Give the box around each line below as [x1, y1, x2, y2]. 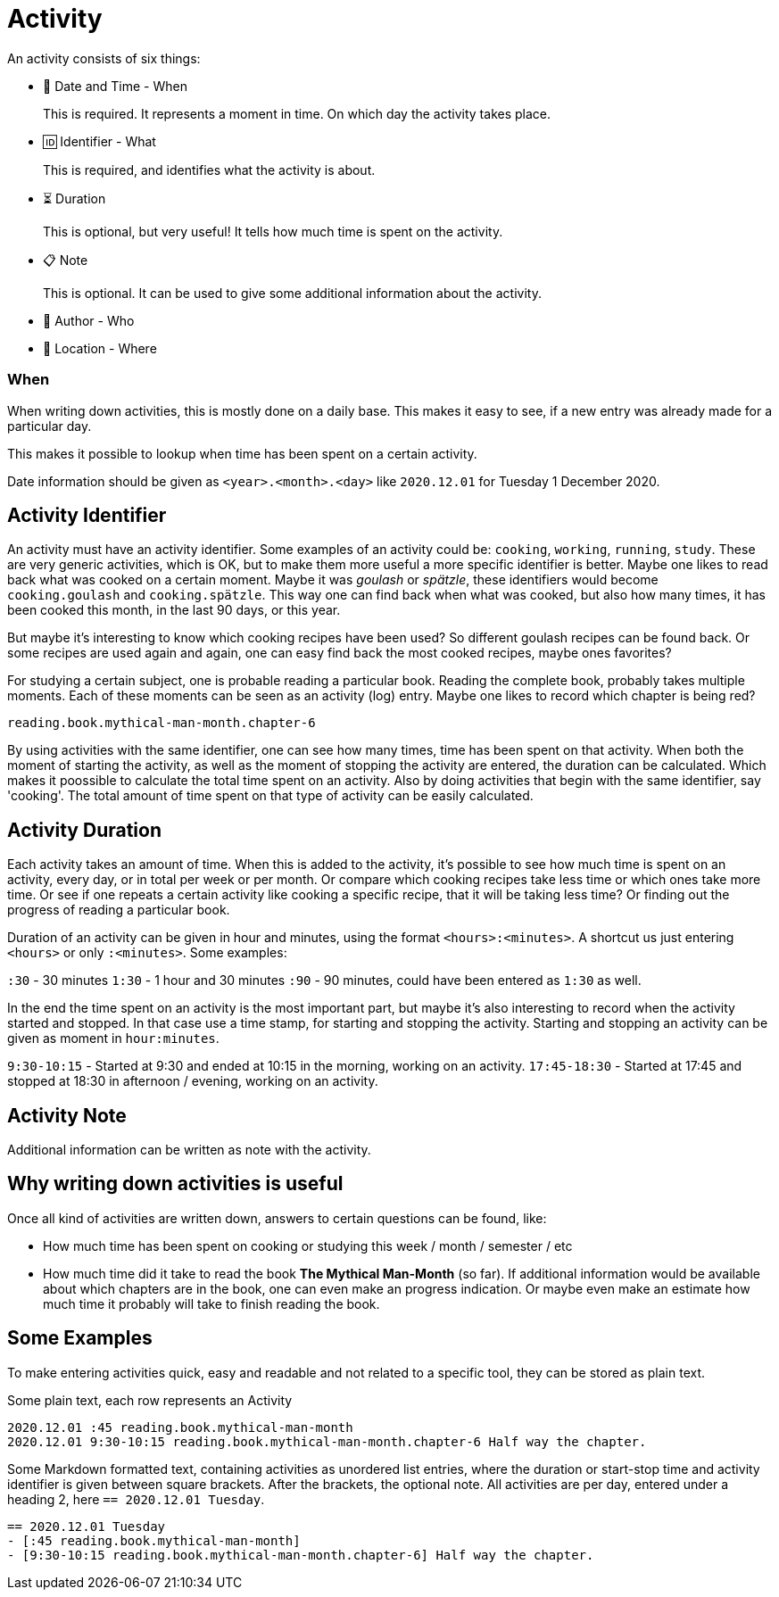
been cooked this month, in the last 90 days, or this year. [7, 602, 341, 618]
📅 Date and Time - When [43, 78, 187, 94]
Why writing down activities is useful [7, 1172, 344, 1196]
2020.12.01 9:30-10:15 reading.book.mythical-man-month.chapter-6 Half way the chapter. [7, 1434, 647, 1449]
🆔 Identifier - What [43, 133, 156, 149]
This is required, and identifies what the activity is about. [43, 161, 376, 178]
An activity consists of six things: [7, 50, 201, 66]
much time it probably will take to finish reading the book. [43, 1295, 380, 1312]
